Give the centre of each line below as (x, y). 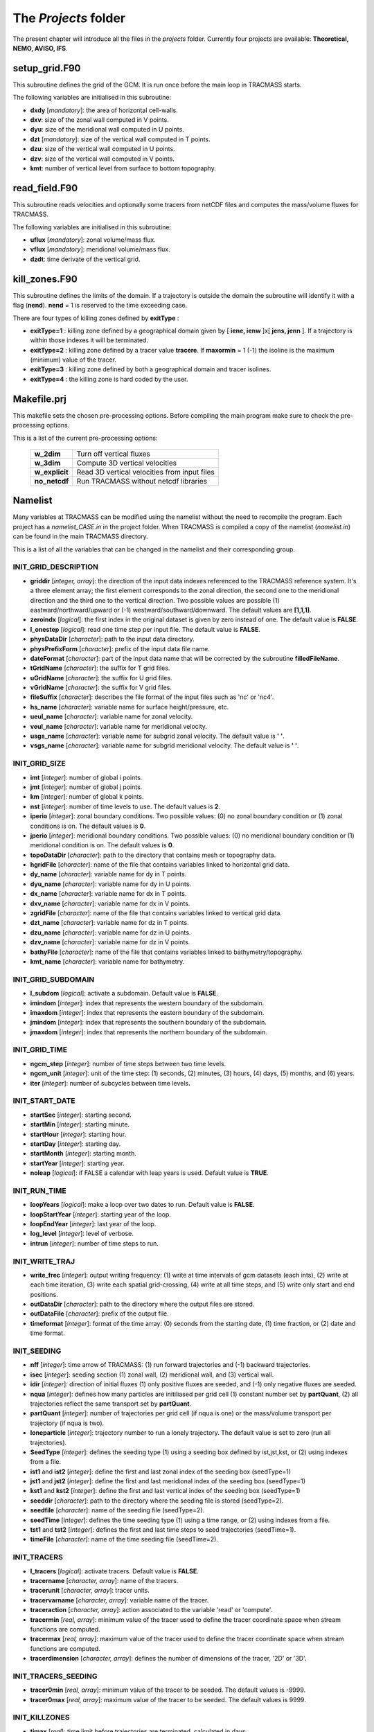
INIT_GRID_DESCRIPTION (55, 567)
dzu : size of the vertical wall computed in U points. (103, 149)
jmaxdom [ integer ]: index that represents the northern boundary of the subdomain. (149, 1032)
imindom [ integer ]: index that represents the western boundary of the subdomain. (147, 1003)
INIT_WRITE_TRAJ (44, 1261)
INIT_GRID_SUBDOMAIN (54, 979)
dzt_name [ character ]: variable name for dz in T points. (110, 923)
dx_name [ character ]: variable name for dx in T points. (108, 894)
